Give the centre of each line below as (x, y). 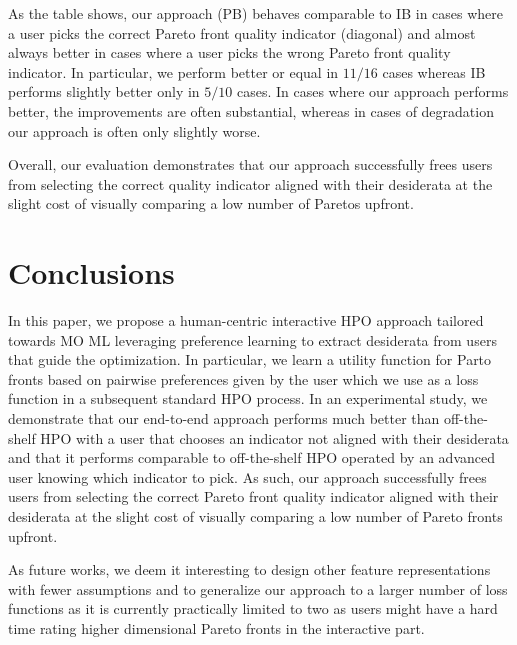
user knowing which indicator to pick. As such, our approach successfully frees (247, 476)
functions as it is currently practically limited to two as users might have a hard (253, 608)
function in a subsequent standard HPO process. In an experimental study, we (248, 398)
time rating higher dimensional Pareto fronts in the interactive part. (216, 627)
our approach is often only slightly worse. (134, 130)
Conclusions (91, 272)
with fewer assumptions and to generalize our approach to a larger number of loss (258, 588)
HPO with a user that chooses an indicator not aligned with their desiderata (274, 437)
